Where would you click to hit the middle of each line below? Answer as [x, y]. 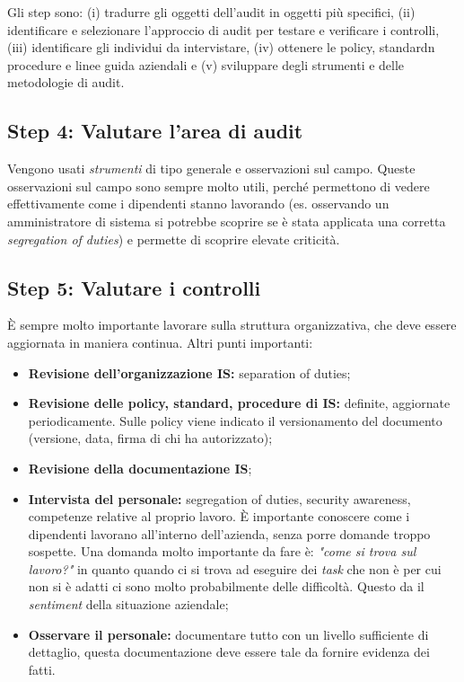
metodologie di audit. [66, 82]
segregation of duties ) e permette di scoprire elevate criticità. [174, 239]
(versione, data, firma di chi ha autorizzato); [150, 438]
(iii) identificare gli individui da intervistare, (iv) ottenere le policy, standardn [221, 47]
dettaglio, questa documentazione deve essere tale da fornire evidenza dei [229, 652]
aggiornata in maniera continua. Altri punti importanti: [160, 342]
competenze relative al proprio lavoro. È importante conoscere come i [219, 516]
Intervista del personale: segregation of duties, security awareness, [219, 498]
